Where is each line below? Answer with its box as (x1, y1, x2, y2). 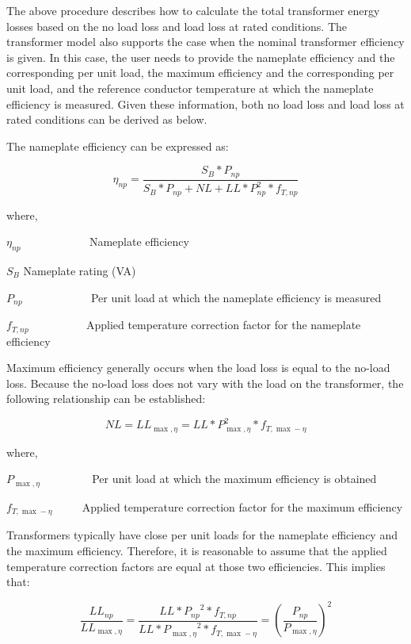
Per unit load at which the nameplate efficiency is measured (90, 289, 382, 305)
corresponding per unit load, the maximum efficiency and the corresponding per (6, 64, 394, 81)
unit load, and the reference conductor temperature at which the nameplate (6, 79, 374, 96)
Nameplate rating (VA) (23, 263, 136, 279)
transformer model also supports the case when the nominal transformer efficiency (6, 33, 405, 50)
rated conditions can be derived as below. (6, 111, 207, 128)
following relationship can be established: (6, 390, 206, 407)
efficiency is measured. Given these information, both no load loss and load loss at (6, 95, 405, 112)
